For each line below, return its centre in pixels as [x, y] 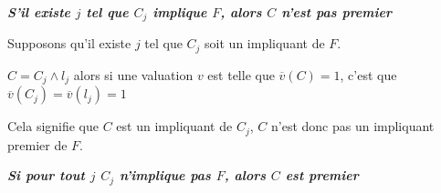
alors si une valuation [133, 74]
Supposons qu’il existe [69, 43]
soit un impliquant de [265, 43]
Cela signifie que [53, 126]
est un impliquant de [174, 126]
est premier [322, 175]
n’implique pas [165, 175]
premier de [37, 144]
